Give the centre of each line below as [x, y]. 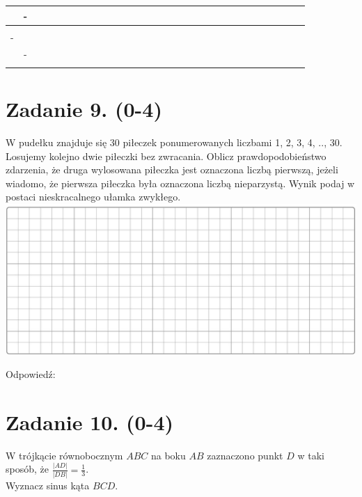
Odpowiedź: [31, 374]
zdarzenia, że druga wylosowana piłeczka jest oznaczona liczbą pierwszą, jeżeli [172, 169]
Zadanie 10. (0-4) [89, 421]
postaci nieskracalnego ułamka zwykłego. [93, 197]
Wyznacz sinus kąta [48, 485]
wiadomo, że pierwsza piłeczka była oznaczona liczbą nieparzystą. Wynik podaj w [180, 183]
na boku [168, 455]
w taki [311, 455]
